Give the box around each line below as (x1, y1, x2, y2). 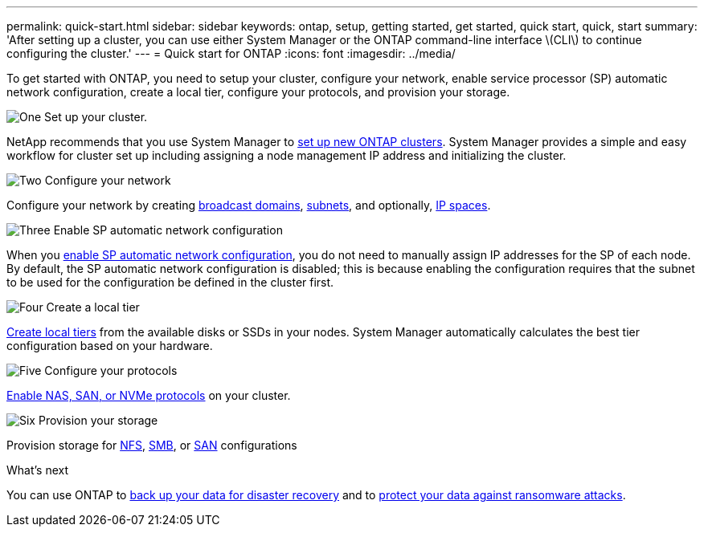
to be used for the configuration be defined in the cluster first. (6, 275, 334, 289)
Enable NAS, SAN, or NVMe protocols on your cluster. (6, 389, 291, 402)
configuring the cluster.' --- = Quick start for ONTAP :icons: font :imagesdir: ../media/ (6, 47, 456, 60)
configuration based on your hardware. (6, 339, 213, 352)
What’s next (6, 463, 69, 477)
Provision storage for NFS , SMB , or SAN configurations (6, 438, 297, 452)
